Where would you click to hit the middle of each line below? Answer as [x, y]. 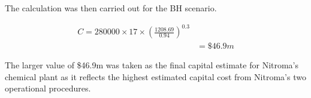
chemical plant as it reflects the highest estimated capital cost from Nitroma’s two [155, 76]
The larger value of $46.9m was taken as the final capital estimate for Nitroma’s [152, 65]
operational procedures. [48, 88]
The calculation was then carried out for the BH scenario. [111, 8]
